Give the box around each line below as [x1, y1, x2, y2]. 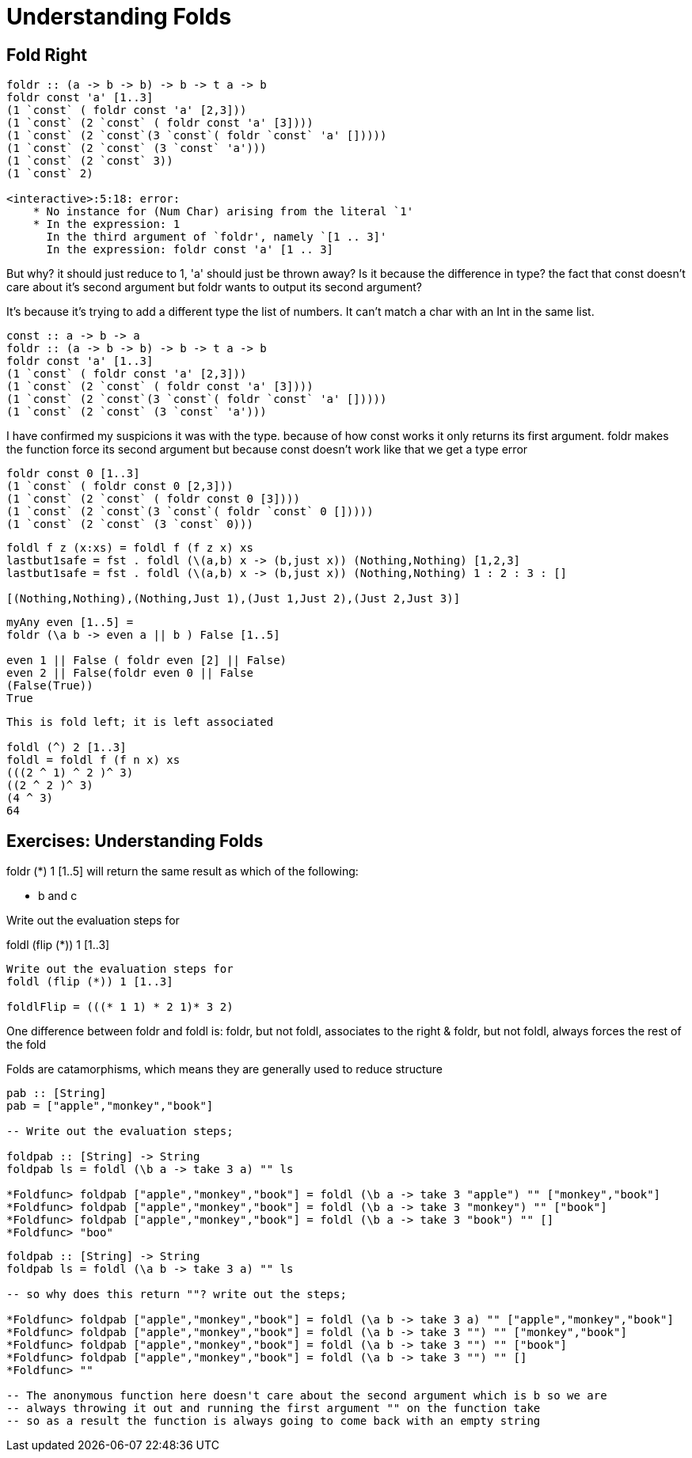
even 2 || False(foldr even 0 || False [6, 666, 253, 680]
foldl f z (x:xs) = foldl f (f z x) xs [6, 541, 253, 555]
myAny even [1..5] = [6, 616, 134, 629]
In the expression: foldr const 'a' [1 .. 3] [46, 243, 334, 256]
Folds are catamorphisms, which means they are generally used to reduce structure [6, 1062, 443, 1076]
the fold [6, 1038, 47, 1052]
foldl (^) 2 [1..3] [6, 741, 127, 754]
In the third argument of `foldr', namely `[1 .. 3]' [46, 230, 387, 244]
